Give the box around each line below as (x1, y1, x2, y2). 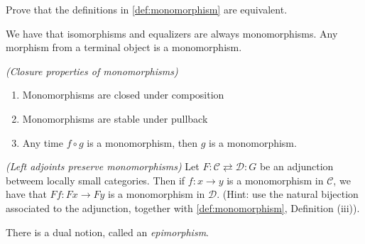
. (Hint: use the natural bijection (217, 187, 359, 201)
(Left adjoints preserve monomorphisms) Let (6, 159, 200, 174)
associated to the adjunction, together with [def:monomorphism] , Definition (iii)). (6, 200, 360, 215)
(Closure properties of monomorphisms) (6, 63, 178, 78)
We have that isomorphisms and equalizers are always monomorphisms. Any (6, 26, 338, 40)
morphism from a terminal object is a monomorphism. (6, 40, 242, 55)
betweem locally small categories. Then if (6, 172, 185, 187)
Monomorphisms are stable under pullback (22, 111, 208, 126)
